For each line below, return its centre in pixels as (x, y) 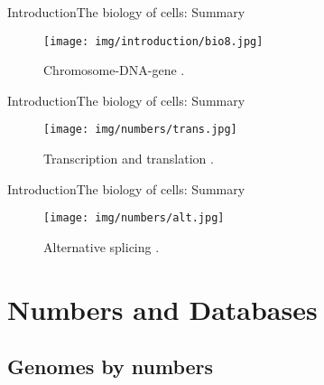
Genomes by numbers (111, 366)
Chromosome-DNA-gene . (114, 70)
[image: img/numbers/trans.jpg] (140, 130)
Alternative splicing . (102, 246)
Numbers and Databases (162, 309)
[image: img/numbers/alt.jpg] (134, 218)
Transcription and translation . (129, 159)
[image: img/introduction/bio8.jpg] (153, 41)
